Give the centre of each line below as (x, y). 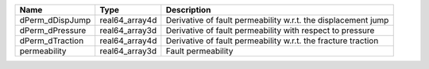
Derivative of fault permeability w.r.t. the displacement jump (277, 20)
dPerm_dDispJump (55, 20)
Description (188, 10)
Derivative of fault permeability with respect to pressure (270, 30)
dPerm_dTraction (52, 41)
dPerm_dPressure (53, 30)
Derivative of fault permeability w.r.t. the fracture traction (272, 41)
